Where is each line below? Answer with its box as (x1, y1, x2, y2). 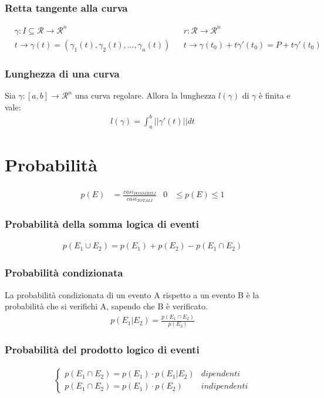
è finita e (258, 89, 291, 101)
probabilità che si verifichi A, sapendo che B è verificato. (5, 300, 208, 312)
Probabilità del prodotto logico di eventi (5, 342, 200, 357)
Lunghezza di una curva (5, 66, 120, 80)
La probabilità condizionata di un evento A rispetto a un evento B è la (5, 288, 259, 301)
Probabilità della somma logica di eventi (5, 217, 200, 231)
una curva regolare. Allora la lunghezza (75, 89, 216, 101)
